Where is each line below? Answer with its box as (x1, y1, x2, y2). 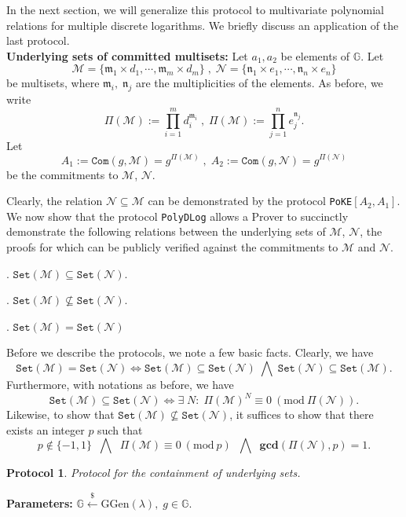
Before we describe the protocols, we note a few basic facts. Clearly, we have (6, 344, 374, 361)
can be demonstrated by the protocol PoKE (148, 192, 353, 209)
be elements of (280, 47, 350, 64)
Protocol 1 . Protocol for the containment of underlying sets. (6, 464, 301, 481)
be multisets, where (6, 75, 100, 91)
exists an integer (6, 421, 85, 438)
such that (97, 421, 143, 438)
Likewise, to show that (6, 406, 115, 423)
